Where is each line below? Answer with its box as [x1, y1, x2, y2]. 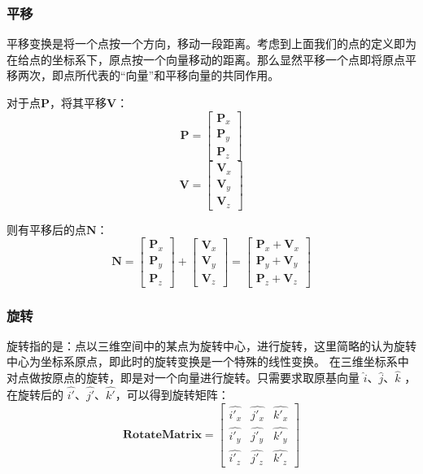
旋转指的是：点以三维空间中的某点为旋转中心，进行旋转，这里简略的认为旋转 [7, 337, 416, 354]
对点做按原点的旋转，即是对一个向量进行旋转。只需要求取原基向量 [7, 369, 360, 386]
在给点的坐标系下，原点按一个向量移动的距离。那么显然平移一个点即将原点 [7, 50, 405, 67]
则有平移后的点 [7, 220, 86, 237]
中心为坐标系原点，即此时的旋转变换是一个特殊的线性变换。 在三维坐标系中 [7, 353, 409, 370]
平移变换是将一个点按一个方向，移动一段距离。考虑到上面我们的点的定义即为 [7, 35, 416, 52]
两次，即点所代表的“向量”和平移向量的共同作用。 [17, 67, 280, 84]
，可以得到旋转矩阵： [115, 386, 229, 403]
